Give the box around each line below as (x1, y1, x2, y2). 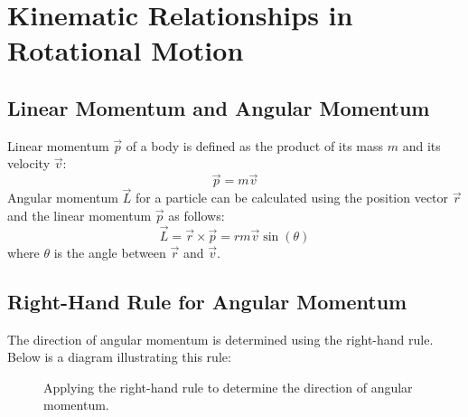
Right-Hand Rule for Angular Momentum (7, 287, 407, 315)
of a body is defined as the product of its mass (126, 136, 384, 155)
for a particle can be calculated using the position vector (136, 188, 449, 207)
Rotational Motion (7, 32, 244, 69)
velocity (7, 154, 51, 173)
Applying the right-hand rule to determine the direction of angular (43, 377, 413, 396)
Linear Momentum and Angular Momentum (7, 93, 430, 121)
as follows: (168, 205, 225, 224)
